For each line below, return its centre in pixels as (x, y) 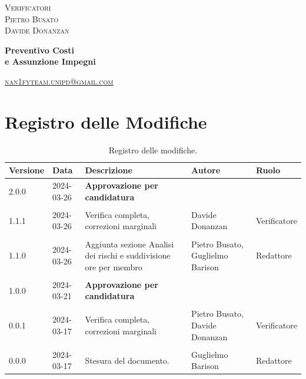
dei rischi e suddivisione (128, 255)
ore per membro (114, 266)
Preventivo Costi (39, 50)
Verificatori (28, 7)
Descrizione (109, 170)
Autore (206, 170)
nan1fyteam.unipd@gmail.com (59, 81)
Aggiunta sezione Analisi (129, 244)
